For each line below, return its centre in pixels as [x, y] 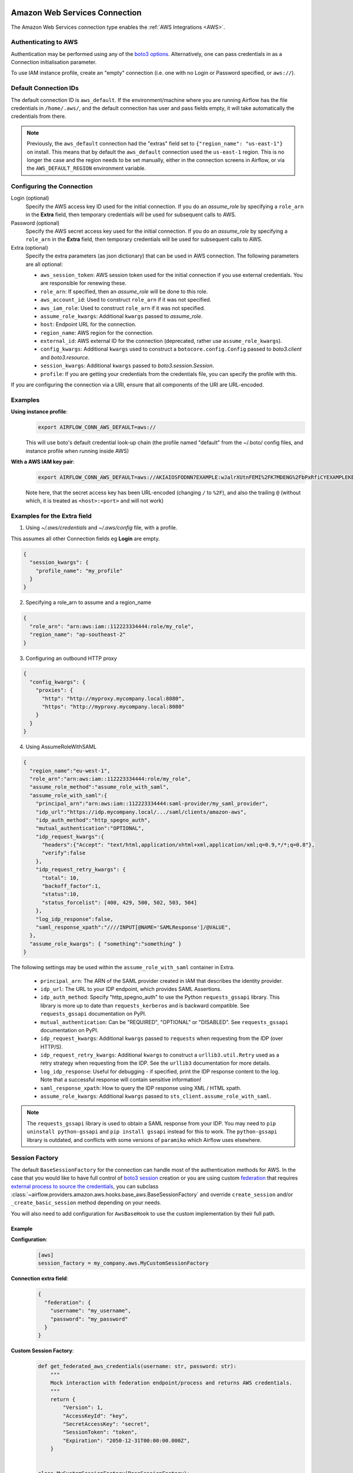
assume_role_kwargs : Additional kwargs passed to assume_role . [121, 316]
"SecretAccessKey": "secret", [106, 1424]
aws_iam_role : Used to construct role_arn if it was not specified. [123, 308]
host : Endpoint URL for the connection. [88, 325]
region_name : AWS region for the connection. [97, 332]
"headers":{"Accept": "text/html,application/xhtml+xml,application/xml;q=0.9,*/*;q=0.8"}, [178, 845]
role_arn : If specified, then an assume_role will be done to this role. [124, 291]
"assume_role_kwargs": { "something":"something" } [106, 944]
